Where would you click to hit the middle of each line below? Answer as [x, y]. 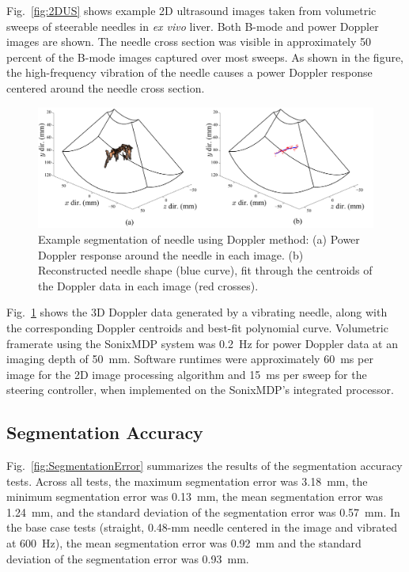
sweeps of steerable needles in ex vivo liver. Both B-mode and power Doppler [193, 26]
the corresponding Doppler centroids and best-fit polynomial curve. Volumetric [197, 327]
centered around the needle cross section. [106, 87]
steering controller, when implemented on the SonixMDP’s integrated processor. [200, 390]
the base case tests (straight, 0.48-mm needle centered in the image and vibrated [202, 527]
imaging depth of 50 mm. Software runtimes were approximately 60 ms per [190, 359]
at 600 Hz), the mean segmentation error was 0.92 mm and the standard [184, 543]
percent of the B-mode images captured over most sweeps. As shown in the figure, [205, 57]
